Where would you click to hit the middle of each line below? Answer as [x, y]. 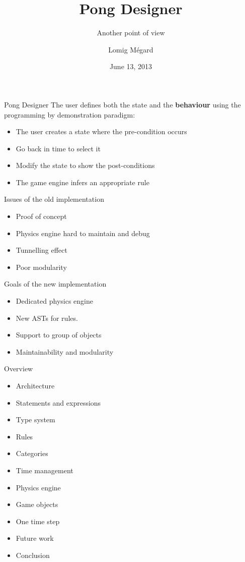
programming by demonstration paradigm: [70, 114]
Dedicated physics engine [54, 301]
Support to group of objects [59, 335]
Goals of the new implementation [55, 284]
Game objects [37, 504]
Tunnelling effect [42, 250]
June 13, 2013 [131, 66]
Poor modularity [41, 267]
